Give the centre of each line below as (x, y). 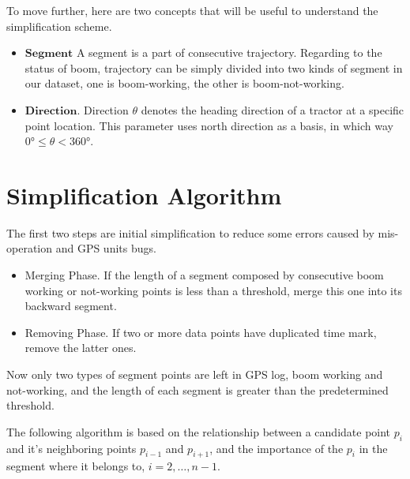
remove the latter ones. (81, 348)
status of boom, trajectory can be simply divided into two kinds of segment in (214, 67)
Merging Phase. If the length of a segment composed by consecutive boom (204, 275)
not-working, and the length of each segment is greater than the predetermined (197, 389)
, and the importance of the (276, 448)
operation (30, 248)
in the (373, 448)
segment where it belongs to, (76, 466)
